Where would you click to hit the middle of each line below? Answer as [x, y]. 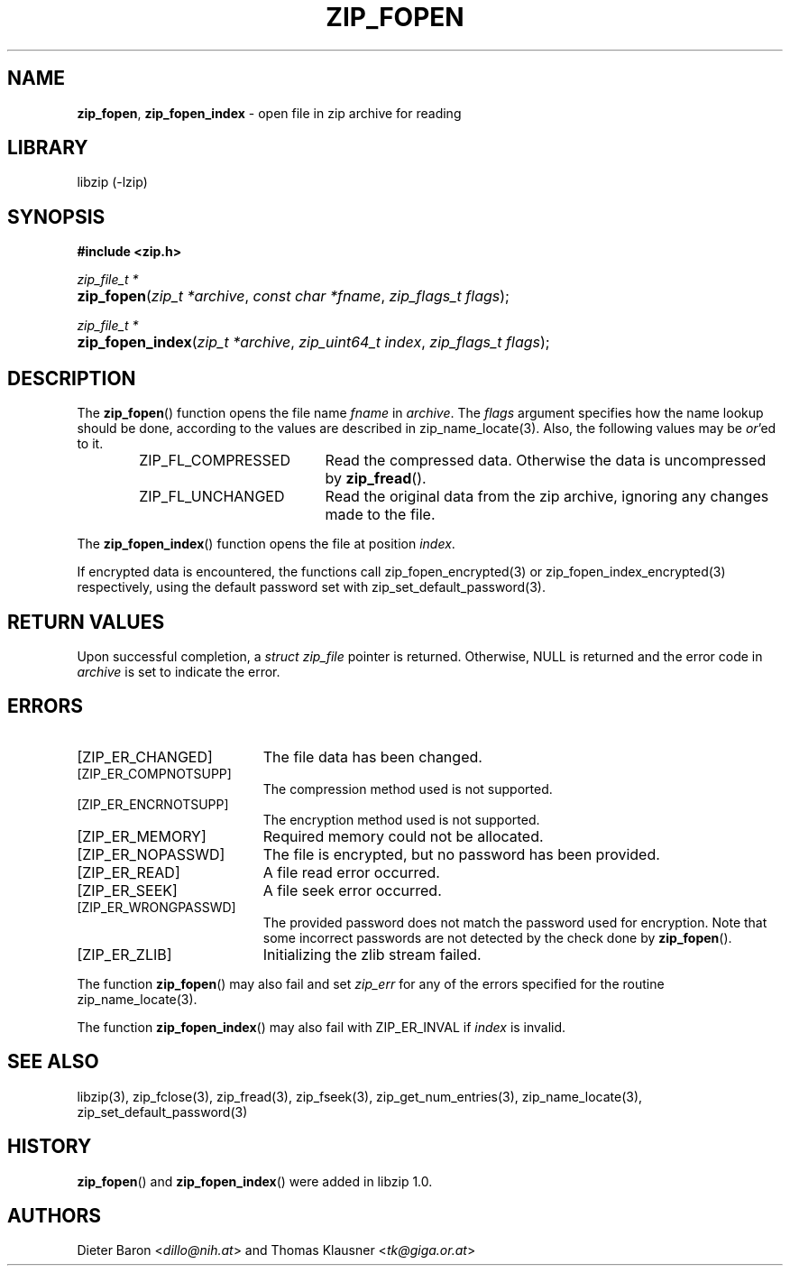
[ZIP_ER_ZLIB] [124, 954]
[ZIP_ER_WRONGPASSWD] [156, 907]
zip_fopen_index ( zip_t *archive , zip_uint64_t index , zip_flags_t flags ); [313, 342]
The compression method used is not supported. [408, 789]
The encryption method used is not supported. [401, 819]
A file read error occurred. [351, 872]
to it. [90, 444]
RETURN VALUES [86, 622]
